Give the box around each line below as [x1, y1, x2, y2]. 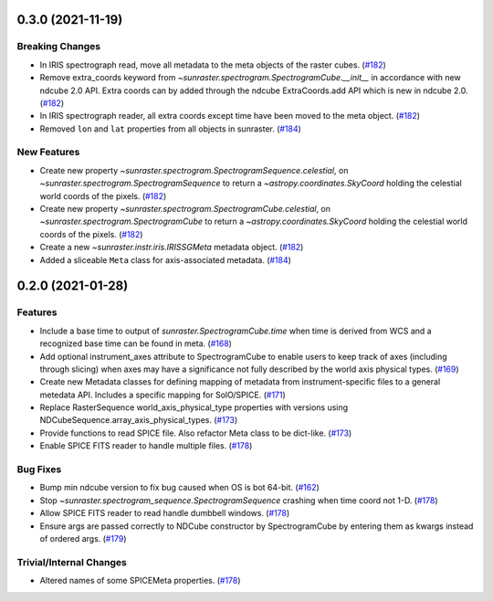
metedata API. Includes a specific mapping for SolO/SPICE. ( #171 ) [39, 389, 287, 400]
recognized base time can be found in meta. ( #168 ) [39, 338, 233, 349]
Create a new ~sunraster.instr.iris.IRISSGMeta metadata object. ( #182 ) [39, 242, 304, 253]
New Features [16, 146, 80, 159]
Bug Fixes [16, 463, 62, 476]
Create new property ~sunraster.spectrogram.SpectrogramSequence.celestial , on [39, 164, 349, 175]
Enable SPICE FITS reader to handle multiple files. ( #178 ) [39, 440, 253, 451]
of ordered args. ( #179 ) [39, 532, 127, 543]
